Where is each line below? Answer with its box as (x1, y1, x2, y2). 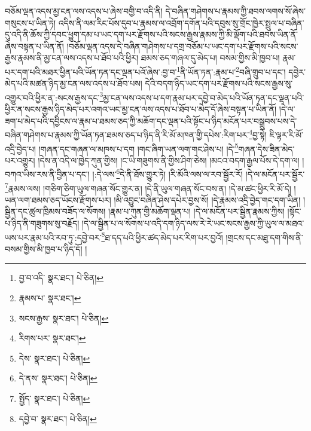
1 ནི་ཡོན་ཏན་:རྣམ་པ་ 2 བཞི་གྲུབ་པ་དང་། (176, 63, 286, 78)
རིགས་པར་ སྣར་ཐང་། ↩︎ (19, 332, 86, 344)
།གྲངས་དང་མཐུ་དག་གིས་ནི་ (225, 231, 303, 243)
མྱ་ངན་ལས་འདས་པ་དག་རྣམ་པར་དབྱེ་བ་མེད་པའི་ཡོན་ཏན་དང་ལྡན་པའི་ (103, 91, 304, 103)
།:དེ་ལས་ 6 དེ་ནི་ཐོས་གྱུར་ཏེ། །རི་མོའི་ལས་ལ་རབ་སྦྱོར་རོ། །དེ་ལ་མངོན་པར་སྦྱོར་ (92, 166, 305, 180)
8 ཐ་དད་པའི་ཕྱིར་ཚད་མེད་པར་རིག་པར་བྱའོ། (101, 229, 223, 243)
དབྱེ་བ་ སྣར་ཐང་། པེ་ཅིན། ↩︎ (19, 412, 97, 424)
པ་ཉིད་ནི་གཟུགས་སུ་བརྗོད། (5, 217, 80, 230)
